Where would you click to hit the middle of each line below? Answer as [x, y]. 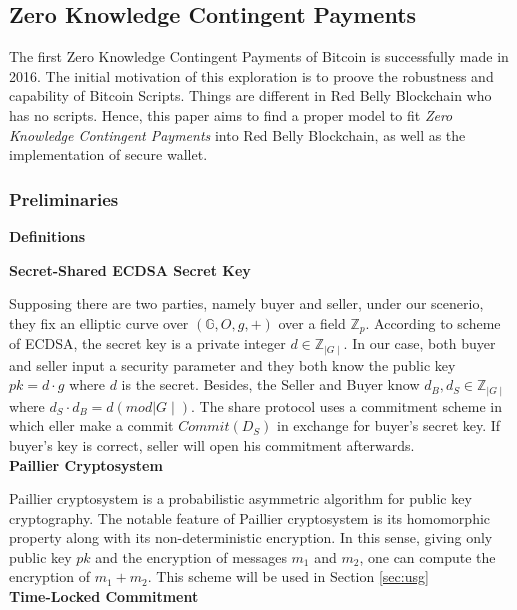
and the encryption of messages [191, 556]
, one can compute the [427, 556]
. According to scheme [433, 322]
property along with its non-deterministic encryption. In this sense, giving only [251, 537]
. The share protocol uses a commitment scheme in [346, 405]
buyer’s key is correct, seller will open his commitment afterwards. [212, 444]
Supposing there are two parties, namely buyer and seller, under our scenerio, [246, 303]
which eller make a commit [91, 425]
